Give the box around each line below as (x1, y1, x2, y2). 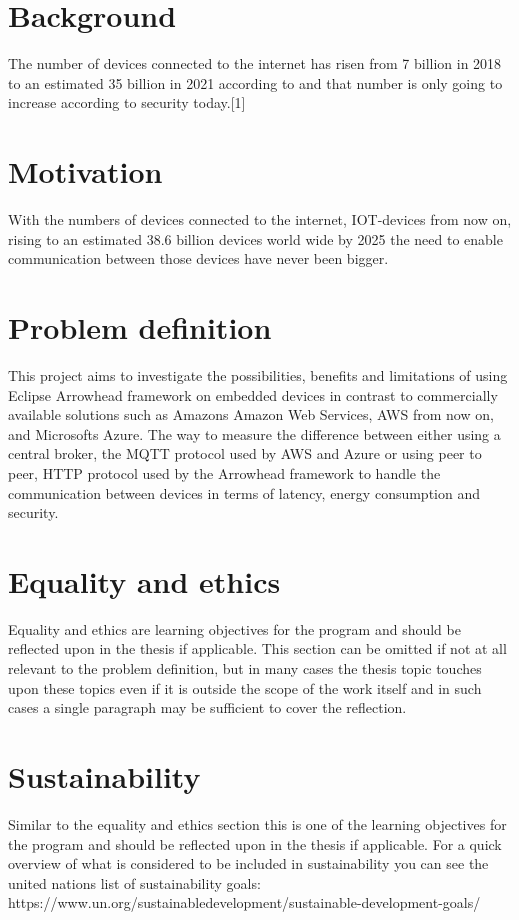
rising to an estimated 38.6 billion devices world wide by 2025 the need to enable (8, 228, 503, 249)
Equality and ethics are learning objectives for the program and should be (8, 618, 461, 639)
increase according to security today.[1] (8, 92, 246, 113)
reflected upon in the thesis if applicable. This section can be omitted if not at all (8, 638, 507, 659)
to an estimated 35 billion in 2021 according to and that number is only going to (8, 72, 503, 93)
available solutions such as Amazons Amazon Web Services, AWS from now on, (8, 404, 494, 425)
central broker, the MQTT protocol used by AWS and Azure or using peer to (8, 443, 482, 464)
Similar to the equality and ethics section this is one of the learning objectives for (8, 813, 507, 834)
